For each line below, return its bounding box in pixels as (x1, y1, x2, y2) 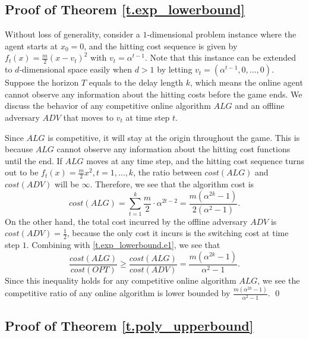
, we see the (257, 274, 300, 286)
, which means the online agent (190, 76, 303, 89)
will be (54, 178, 79, 190)
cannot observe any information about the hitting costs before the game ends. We (5, 87, 302, 100)
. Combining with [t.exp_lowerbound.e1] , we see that (26, 238, 220, 250)
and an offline (235, 99, 285, 112)
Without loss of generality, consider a (5, 28, 140, 40)
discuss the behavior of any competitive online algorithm (5, 99, 211, 112)
